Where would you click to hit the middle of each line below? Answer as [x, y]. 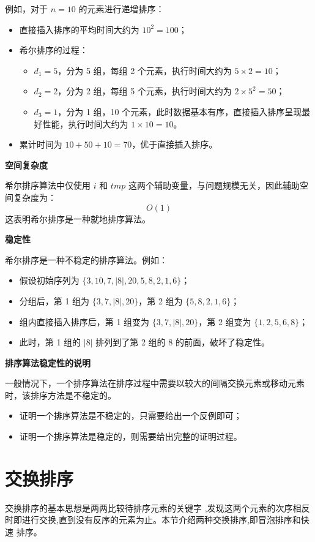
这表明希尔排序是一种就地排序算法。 [78, 218]
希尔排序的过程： [54, 50]
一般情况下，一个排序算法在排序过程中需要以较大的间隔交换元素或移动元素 [155, 383]
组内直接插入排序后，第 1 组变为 [84, 321]
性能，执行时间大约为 [85, 123]
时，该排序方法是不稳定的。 [61, 395]
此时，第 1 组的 [50, 342]
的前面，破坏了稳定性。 [222, 342]
